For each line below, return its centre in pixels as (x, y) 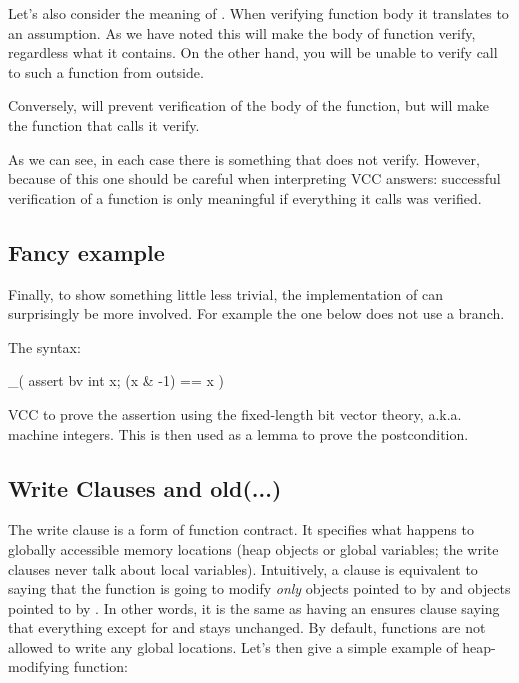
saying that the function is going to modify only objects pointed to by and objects (259, 588)
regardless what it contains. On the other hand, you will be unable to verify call (253, 52)
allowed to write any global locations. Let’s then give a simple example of (233, 646)
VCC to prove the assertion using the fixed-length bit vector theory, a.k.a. (235, 413)
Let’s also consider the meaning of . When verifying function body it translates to (258, 13)
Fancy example (86, 251)
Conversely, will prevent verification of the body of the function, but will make (248, 105)
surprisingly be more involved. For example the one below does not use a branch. (256, 313)
